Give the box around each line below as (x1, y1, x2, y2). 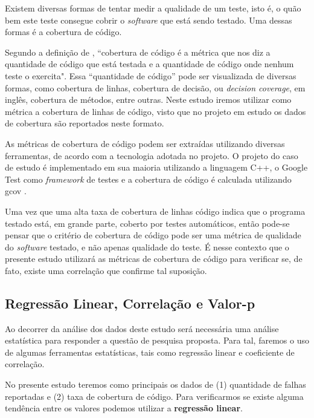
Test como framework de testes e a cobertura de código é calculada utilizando (5, 172, 292, 185)
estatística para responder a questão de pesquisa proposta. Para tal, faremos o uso (5, 334, 309, 347)
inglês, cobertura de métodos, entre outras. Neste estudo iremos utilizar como (5, 93, 292, 106)
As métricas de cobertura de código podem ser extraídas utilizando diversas (5, 137, 285, 149)
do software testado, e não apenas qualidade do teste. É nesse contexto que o (5, 240, 289, 253)
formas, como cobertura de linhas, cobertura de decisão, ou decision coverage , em (5, 81, 306, 94)
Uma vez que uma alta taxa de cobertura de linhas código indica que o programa (5, 204, 306, 217)
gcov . (5, 185, 27, 197)
